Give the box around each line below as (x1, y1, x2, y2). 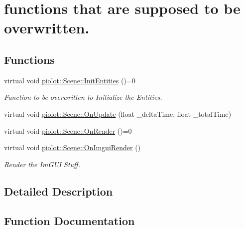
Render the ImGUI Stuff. (4, 159, 80, 169)
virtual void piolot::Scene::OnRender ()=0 (4, 125, 132, 136)
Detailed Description (4, 183, 113, 199)
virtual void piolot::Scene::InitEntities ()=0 (4, 75, 135, 85)
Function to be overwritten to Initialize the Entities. (4, 92, 162, 102)
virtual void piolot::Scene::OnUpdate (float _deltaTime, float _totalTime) (4, 108, 232, 119)
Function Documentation (4, 213, 135, 228)
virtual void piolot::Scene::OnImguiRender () (4, 142, 141, 153)
